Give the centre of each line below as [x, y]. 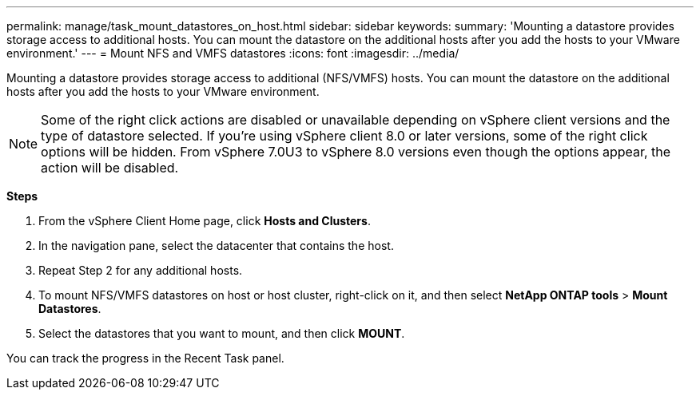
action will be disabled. [110, 168]
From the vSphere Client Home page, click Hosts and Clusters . [205, 221]
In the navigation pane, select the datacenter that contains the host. [216, 246]
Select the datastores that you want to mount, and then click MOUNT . [222, 333]
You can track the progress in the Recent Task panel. [145, 358]
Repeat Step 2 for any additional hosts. [141, 270]
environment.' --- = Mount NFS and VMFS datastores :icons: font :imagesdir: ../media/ [233, 53]
